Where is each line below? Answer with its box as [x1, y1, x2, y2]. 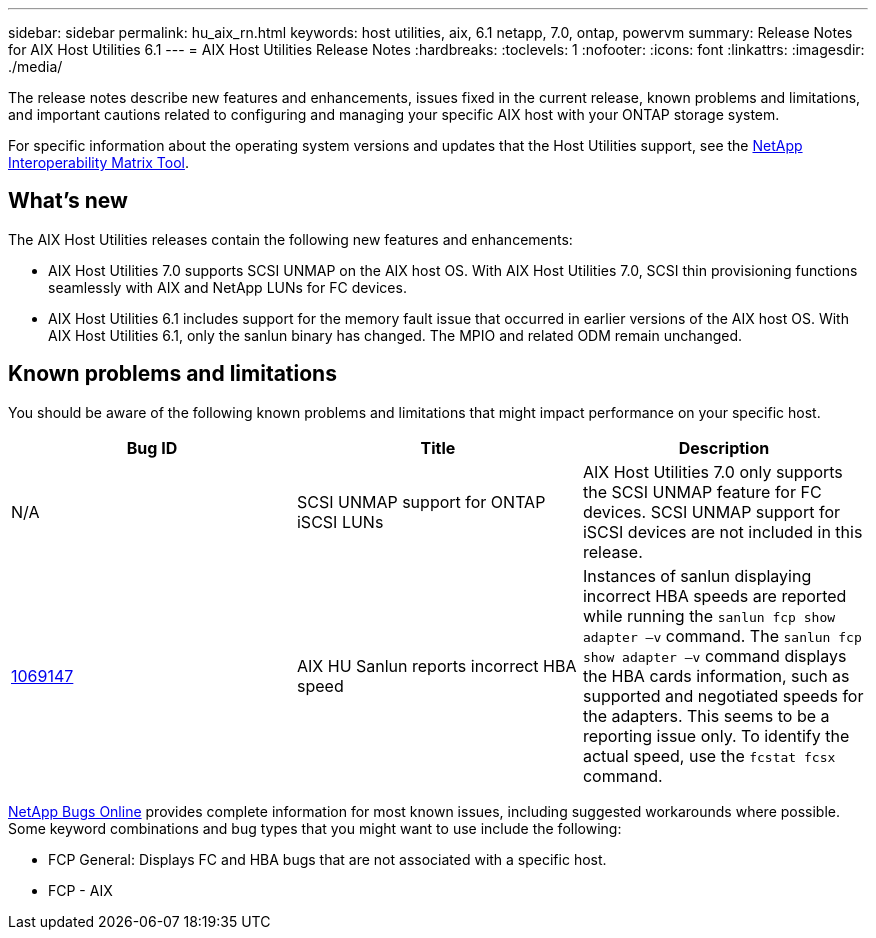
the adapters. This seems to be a [582, 705, 830, 726]
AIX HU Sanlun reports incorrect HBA [296, 655, 577, 676]
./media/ [8, 58, 63, 75]
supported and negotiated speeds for [582, 685, 864, 706]
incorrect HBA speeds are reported [582, 585, 847, 606]
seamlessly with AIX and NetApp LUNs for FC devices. [48, 278, 407, 296]
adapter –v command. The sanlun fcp [582, 625, 862, 646]
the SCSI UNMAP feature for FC [582, 481, 822, 502]
